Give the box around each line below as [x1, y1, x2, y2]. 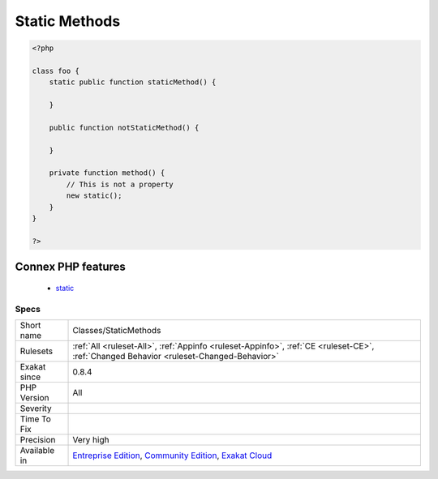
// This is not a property [66, 179, 174, 189]
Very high [72, 434, 109, 445]
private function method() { [49, 169, 165, 177]
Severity [19, 402, 52, 413]
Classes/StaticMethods [72, 324, 161, 336]
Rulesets [19, 345, 53, 357]
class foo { [32, 66, 80, 75]
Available [19, 444, 55, 455]
